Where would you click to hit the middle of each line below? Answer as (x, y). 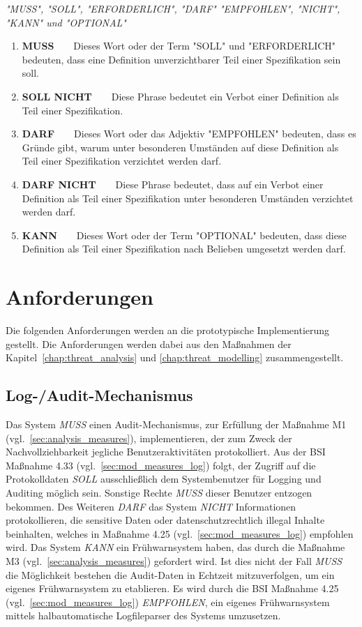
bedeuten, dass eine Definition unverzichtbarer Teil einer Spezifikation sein (181, 59)
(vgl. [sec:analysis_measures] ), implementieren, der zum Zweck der (149, 438)
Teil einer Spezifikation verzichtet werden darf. (122, 161)
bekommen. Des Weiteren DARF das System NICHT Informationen (151, 506)
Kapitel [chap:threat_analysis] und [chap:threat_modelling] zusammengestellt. (175, 357)
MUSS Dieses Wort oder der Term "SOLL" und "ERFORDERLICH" (179, 46)
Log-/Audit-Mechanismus (99, 395)
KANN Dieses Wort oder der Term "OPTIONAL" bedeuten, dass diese (184, 235)
